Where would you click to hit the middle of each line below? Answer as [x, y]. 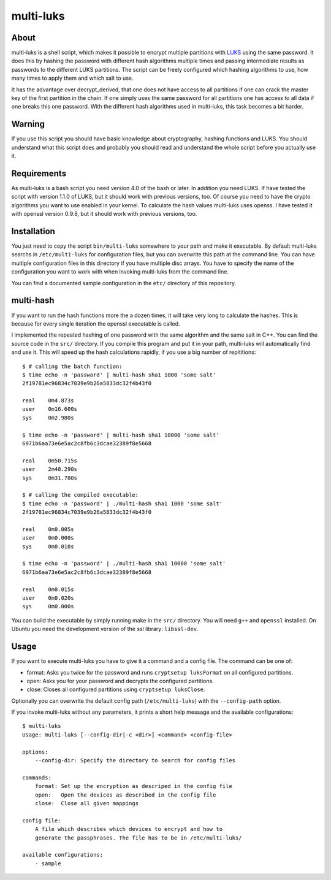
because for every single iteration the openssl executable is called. [96, 323]
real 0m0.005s [48, 529]
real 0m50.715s [50, 461]
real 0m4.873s [48, 401]
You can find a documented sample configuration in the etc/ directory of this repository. [124, 283]
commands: [37, 778]
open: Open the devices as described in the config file [125, 795]
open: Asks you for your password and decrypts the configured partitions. [120, 681]
